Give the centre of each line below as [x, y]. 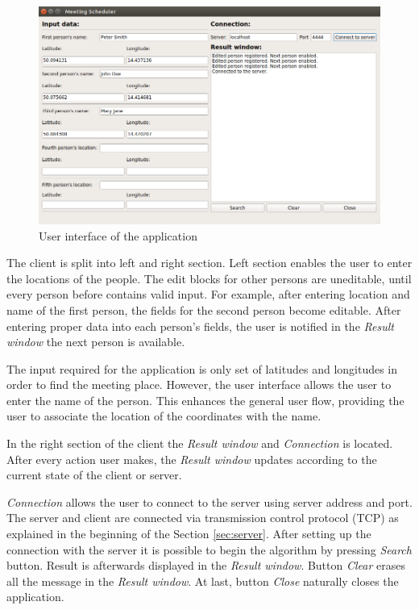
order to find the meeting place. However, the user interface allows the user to [199, 384]
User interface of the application [118, 235]
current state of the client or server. [94, 475]
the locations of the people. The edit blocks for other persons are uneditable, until [209, 278]
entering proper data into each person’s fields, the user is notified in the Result [200, 326]
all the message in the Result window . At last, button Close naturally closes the [203, 581]
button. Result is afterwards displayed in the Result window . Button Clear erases [206, 565]
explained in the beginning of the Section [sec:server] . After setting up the [189, 534]
